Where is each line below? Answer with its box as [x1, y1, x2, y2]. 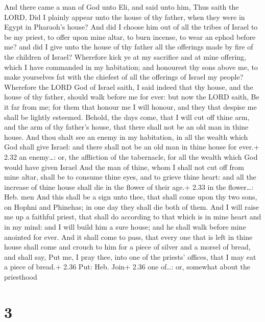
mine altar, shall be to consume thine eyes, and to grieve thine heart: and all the [4, 171, 256, 182]
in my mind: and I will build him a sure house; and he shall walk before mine [4, 221, 246, 232]
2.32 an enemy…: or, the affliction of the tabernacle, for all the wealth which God [4, 151, 258, 162]
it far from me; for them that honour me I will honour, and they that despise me [4, 101, 257, 112]
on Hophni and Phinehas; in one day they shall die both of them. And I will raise [4, 201, 259, 212]
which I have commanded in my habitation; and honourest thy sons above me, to [4, 61, 258, 72]
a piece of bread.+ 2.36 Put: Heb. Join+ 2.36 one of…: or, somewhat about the [4, 261, 251, 272]
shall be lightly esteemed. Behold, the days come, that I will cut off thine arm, [4, 111, 250, 122]
